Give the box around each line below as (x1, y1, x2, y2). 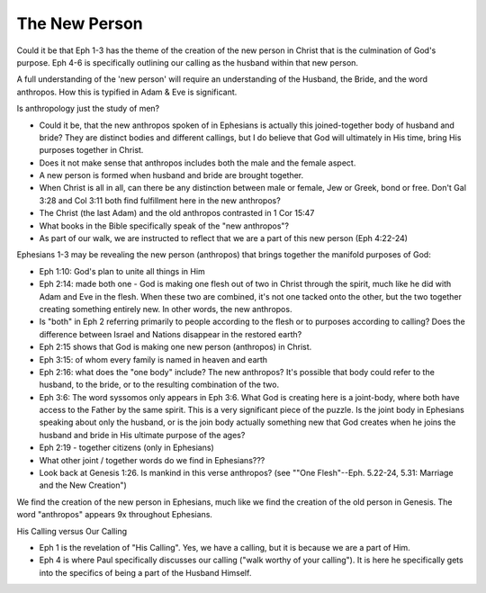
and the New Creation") (39, 480, 128, 490)
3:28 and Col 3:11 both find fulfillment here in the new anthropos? (39, 194, 281, 206)
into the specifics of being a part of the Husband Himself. (39, 567, 252, 578)
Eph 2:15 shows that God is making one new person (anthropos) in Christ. (39, 342, 312, 353)
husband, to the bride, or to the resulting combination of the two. (39, 379, 279, 391)
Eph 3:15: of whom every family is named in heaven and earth (39, 354, 268, 364)
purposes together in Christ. (39, 145, 144, 156)
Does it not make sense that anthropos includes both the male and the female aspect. (39, 157, 356, 168)
